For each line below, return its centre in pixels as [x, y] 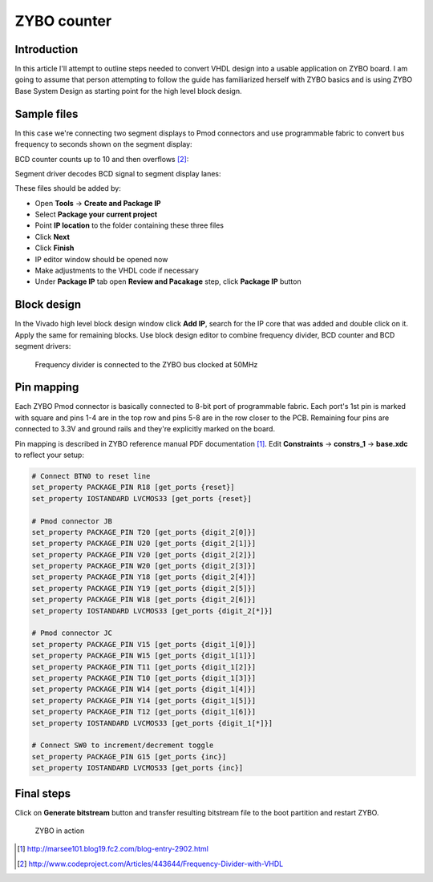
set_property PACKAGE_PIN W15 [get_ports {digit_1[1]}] [144, 656]
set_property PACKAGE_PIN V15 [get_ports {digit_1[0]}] [144, 644]
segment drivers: [43, 346]
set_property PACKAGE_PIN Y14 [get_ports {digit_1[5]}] [144, 700]
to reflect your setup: [49, 455]
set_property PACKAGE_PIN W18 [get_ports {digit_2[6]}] [144, 600]
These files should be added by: [68, 188]
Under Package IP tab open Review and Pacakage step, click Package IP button [168, 281]
